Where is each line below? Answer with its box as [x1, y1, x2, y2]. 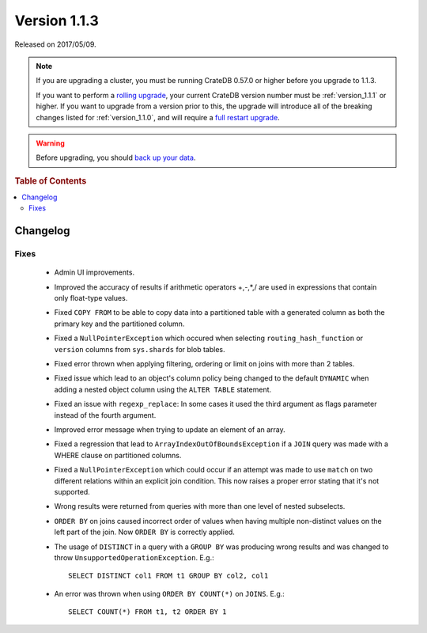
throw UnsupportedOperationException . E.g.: [54, 552, 214, 562]
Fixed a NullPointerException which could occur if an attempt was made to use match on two [54, 465, 373, 475]
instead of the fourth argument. [54, 410, 157, 419]
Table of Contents [14, 175, 87, 186]
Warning [36, 138, 65, 148]
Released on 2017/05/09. [14, 40, 96, 49]
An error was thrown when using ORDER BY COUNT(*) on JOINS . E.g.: [54, 589, 285, 598]
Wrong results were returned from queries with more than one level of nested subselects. [54, 502, 346, 511]
